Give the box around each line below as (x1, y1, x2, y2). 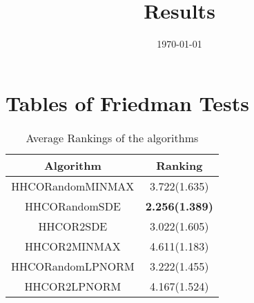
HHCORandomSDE (24, 197, 121, 214)
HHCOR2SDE (38, 217, 108, 234)
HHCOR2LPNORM (24, 277, 121, 294)
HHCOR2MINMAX (24, 237, 121, 254)
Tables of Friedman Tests (6, 88, 249, 117)
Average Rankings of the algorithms (26, 129, 199, 146)
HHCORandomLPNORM (11, 257, 135, 274)
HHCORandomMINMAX (11, 177, 135, 194)
